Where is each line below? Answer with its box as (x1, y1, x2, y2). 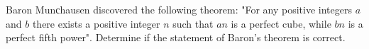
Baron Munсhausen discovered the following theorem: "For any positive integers (6, 2, 352, 16)
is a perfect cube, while (231, 16, 331, 31)
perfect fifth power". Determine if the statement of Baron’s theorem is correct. (6, 30, 346, 45)
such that (172, 16, 214, 31)
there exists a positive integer (32, 16, 160, 31)
